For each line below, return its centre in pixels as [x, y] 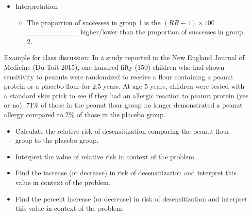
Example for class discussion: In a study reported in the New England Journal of [124, 57]
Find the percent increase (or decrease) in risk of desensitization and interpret [131, 198]
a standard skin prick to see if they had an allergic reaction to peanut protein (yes [126, 95]
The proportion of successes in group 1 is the [94, 22]
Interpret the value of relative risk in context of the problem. [106, 156]
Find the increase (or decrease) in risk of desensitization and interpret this [126, 173]
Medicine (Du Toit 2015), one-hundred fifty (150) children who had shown [114, 67]
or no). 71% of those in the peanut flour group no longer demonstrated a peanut [123, 105]
